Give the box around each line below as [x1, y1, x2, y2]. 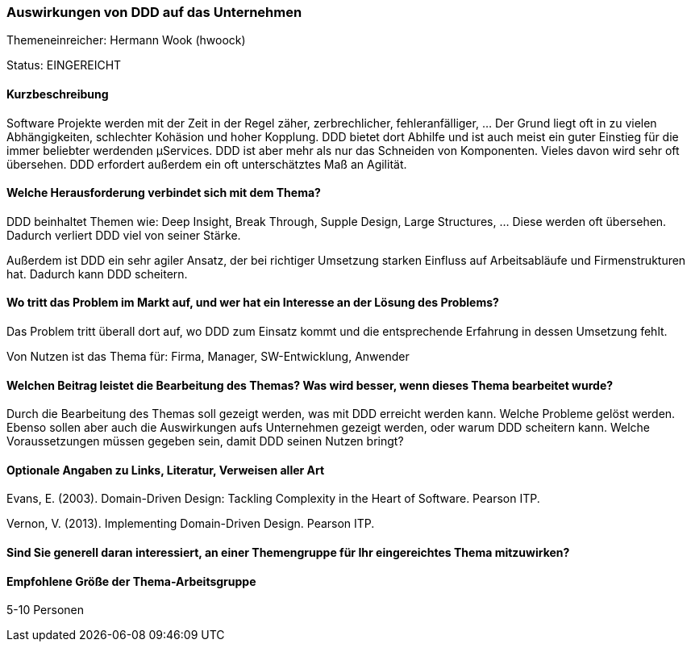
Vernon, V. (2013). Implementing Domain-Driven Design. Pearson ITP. [6, 516, 375, 531]
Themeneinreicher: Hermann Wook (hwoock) [6, 33, 246, 48]
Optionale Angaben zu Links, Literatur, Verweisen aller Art [6, 462, 325, 477]
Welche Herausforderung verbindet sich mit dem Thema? [6, 186, 321, 200]
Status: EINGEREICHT [6, 58, 122, 73]
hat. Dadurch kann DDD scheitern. [6, 266, 188, 281]
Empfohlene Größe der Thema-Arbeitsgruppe [6, 574, 256, 588]
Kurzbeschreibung [6, 86, 109, 101]
